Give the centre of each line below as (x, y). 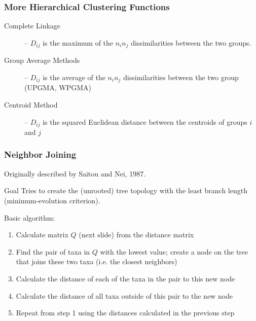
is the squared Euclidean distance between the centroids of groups (145, 121)
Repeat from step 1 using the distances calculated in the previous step (125, 313)
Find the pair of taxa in (53, 251)
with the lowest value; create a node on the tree (174, 251)
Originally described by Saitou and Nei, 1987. (75, 173)
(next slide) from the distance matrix (136, 235)
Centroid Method (31, 104)
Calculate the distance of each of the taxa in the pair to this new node (125, 278)
